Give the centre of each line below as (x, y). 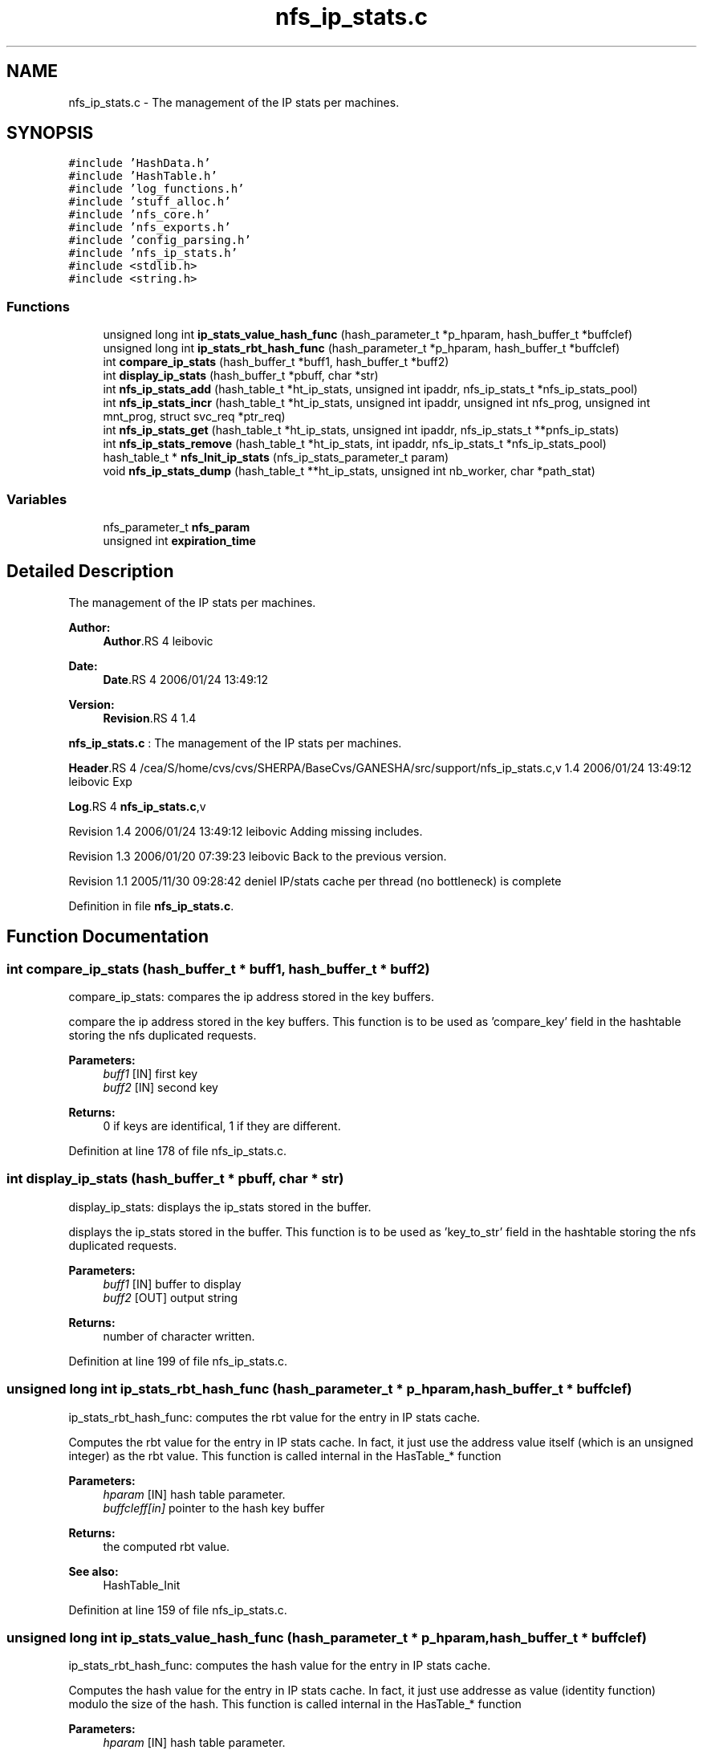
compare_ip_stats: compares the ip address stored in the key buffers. (251, 997)
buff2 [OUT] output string (171, 1297)
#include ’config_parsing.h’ (160, 240)
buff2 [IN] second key (161, 1087)
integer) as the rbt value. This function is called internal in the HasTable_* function (285, 1455)
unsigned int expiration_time (179, 540)
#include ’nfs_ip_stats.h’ (153, 253)
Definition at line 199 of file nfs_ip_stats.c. (178, 1361)
